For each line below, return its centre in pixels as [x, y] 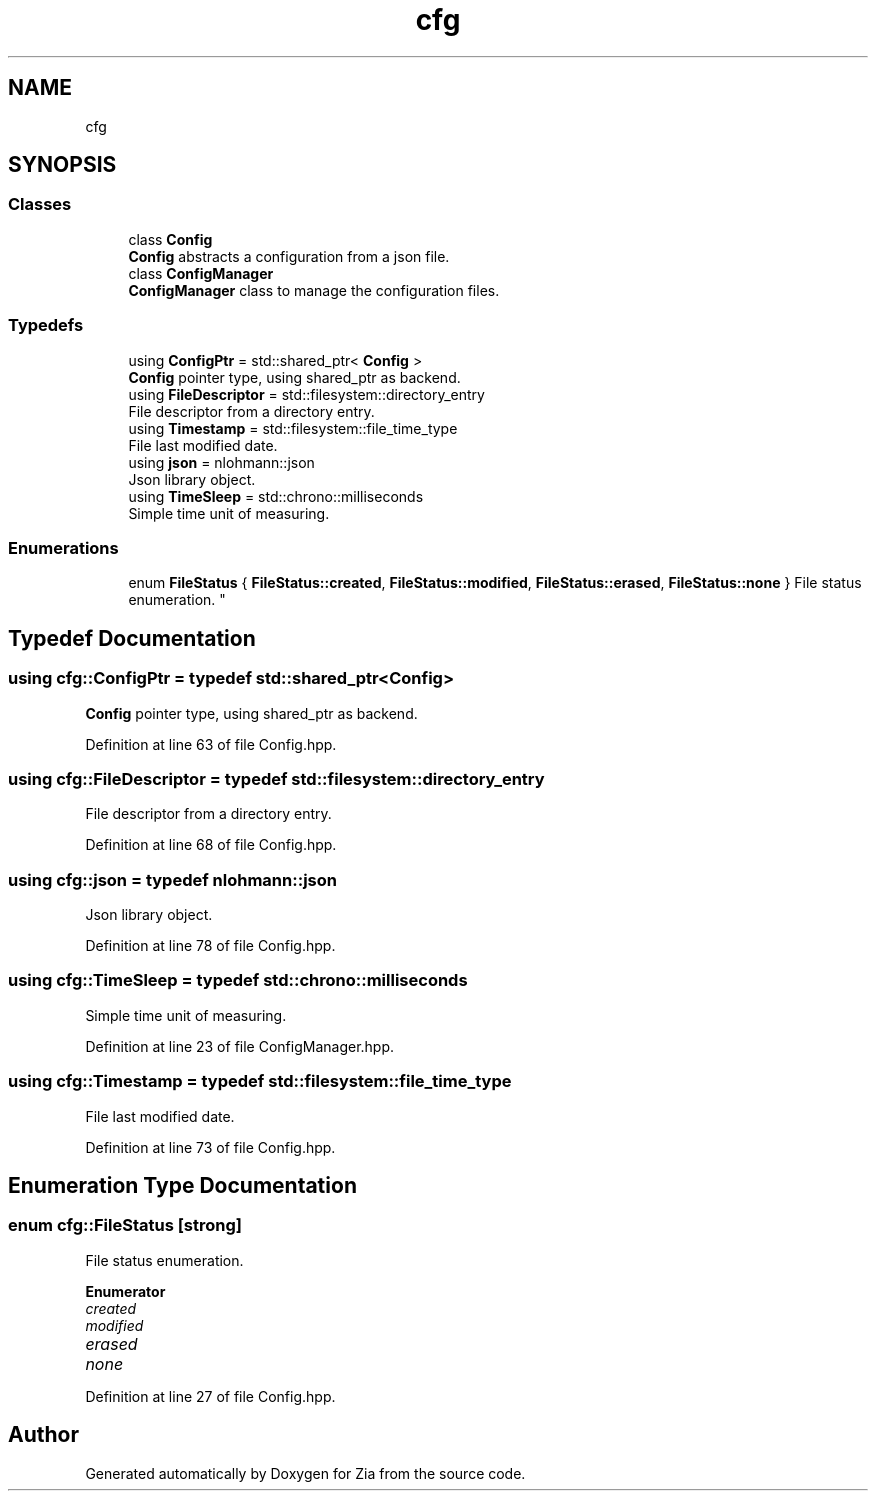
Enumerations [63, 547]
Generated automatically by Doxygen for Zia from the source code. [305, 1473]
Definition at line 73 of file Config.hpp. [210, 1147]
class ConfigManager [201, 273]
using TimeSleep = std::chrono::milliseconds [276, 496]
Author [43, 1435]
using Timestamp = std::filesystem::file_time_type [293, 428]
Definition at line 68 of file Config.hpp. [211, 845]
